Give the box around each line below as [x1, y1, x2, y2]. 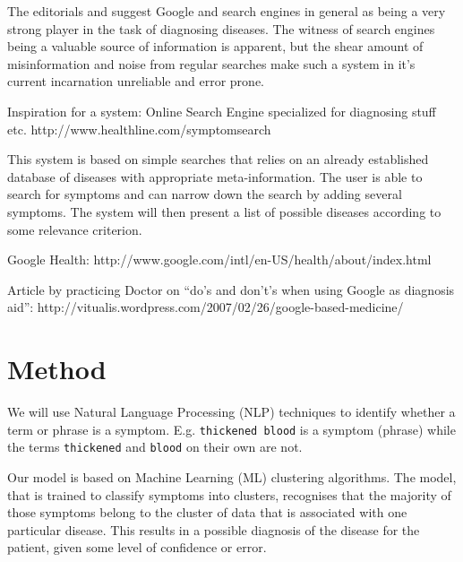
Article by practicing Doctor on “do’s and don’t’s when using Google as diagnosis [7, 280, 455, 298]
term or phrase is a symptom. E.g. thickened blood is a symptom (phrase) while [7, 419, 456, 438]
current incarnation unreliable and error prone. [7, 72, 264, 91]
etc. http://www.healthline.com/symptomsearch [7, 119, 271, 138]
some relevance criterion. [7, 220, 142, 238]
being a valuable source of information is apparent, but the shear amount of [7, 37, 424, 56]
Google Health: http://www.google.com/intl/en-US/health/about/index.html [7, 250, 432, 269]
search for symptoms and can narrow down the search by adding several [7, 185, 402, 203]
